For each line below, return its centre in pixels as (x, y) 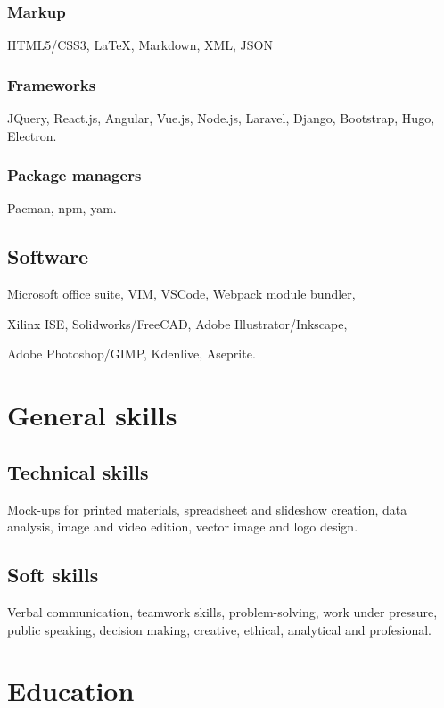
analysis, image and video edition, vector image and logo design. (183, 527)
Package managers (74, 175)
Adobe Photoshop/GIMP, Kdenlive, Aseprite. (132, 354)
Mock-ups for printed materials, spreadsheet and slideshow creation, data (207, 509)
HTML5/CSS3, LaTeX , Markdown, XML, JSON (140, 45)
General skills (92, 415)
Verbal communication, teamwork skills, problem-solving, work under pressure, (222, 611)
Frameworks (52, 84)
